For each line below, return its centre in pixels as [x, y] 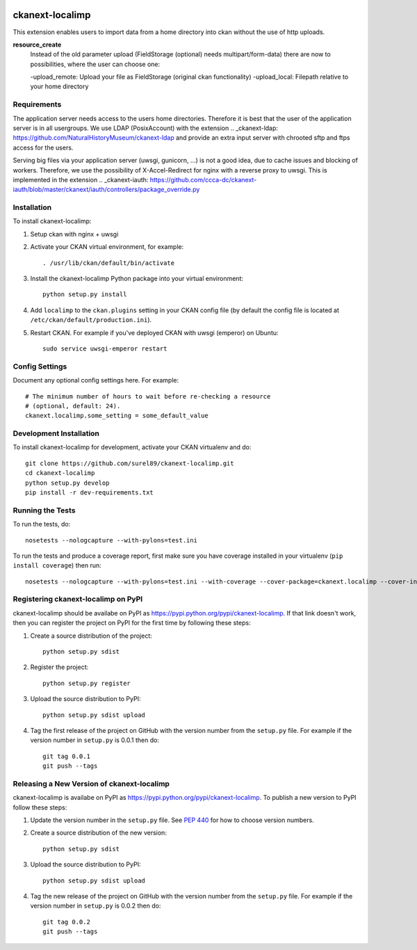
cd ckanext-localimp [60, 473]
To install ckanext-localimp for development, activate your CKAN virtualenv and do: [132, 447]
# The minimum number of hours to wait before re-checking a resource [148, 396]
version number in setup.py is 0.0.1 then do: [95, 740]
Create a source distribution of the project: [91, 636]
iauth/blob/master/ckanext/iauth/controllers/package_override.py [106, 190]
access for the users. [43, 147]
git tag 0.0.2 [66, 922]
